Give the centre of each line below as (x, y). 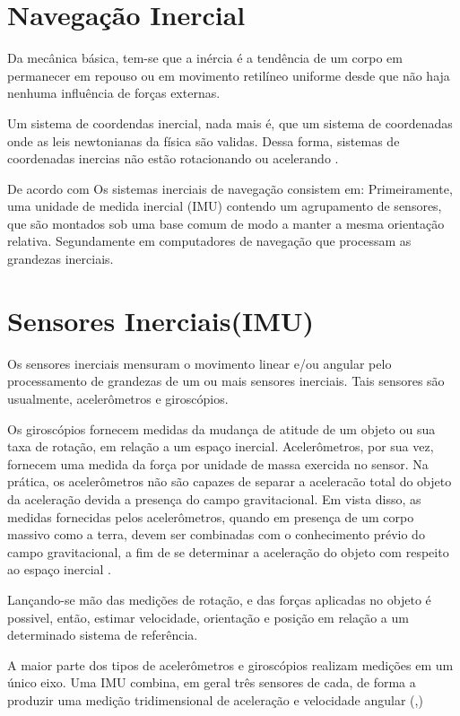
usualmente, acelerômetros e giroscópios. (118, 398)
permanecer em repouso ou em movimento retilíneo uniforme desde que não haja (229, 75)
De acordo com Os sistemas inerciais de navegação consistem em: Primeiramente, (230, 188)
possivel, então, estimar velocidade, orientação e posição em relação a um (208, 617)
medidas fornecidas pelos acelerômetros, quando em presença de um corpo (211, 516)
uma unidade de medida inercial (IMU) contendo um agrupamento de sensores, (225, 206)
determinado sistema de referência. (103, 635)
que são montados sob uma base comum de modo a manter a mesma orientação (226, 223)
